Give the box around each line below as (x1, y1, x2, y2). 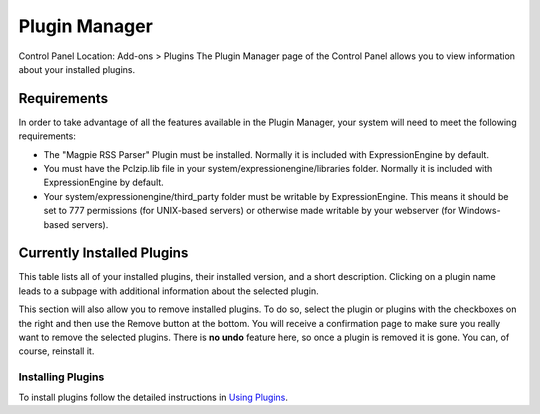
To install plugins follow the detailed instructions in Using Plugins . (18, 391, 289, 403)
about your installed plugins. (18, 63, 136, 75)
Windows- (458, 205, 501, 217)
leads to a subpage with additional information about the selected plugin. (18, 285, 319, 297)
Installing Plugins (18, 370, 105, 384)
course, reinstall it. (18, 345, 95, 357)
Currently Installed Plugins (18, 245, 189, 262)
